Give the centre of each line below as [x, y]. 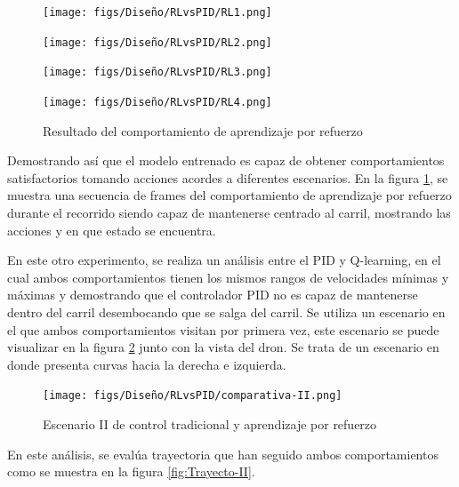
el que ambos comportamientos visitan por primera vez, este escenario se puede [223, 329]
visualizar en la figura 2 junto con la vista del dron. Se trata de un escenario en [223, 347]
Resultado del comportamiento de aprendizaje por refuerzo [203, 130]
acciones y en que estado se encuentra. [112, 230]
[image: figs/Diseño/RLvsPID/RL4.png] [157, 102]
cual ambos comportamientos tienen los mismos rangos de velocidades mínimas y [228, 277]
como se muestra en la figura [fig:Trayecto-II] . [131, 471]
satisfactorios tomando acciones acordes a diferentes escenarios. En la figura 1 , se [228, 177]
